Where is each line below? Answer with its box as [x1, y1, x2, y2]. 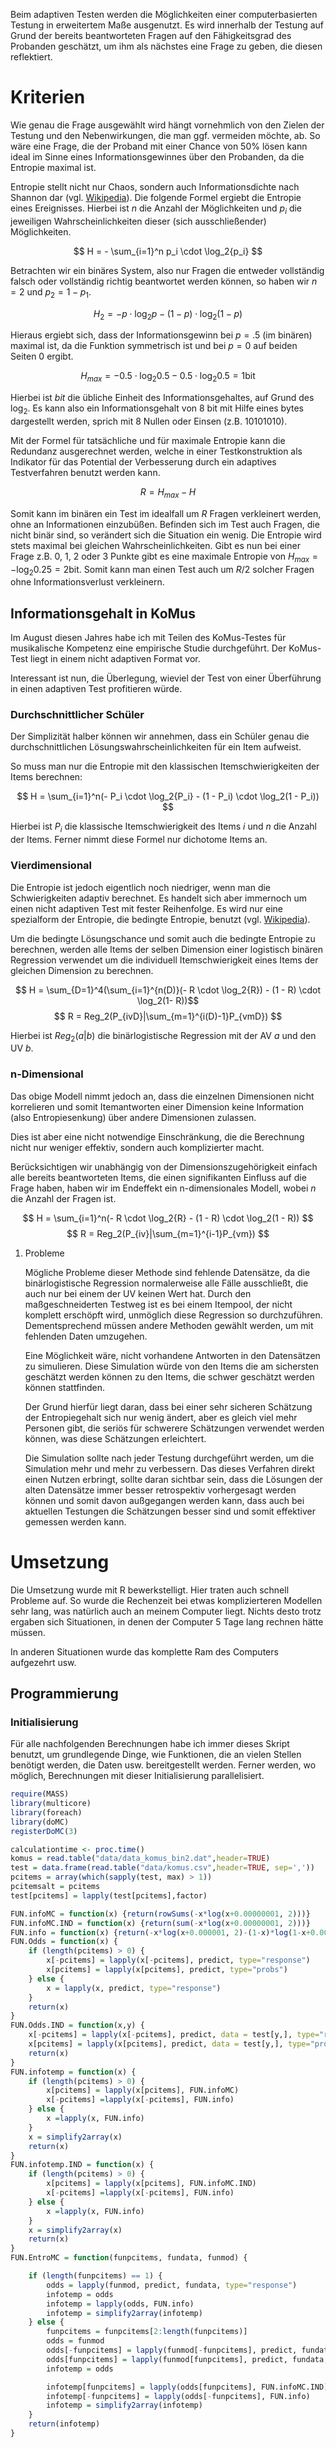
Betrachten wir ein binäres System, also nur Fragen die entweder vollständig [10, 264, 325, 276]
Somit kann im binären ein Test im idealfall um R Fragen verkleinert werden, [10, 507, 322, 519]
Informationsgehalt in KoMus [10, 605, 196, 622]
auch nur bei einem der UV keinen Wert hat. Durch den [24, 1287, 252, 1299]
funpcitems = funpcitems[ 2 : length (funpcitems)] [46, 2327, 248, 2337]
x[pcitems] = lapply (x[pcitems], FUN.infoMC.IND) [46, 2179, 257, 2189]
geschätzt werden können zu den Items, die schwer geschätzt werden [24, 1370, 315, 1383]
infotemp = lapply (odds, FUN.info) [46, 2299, 195, 2309]
